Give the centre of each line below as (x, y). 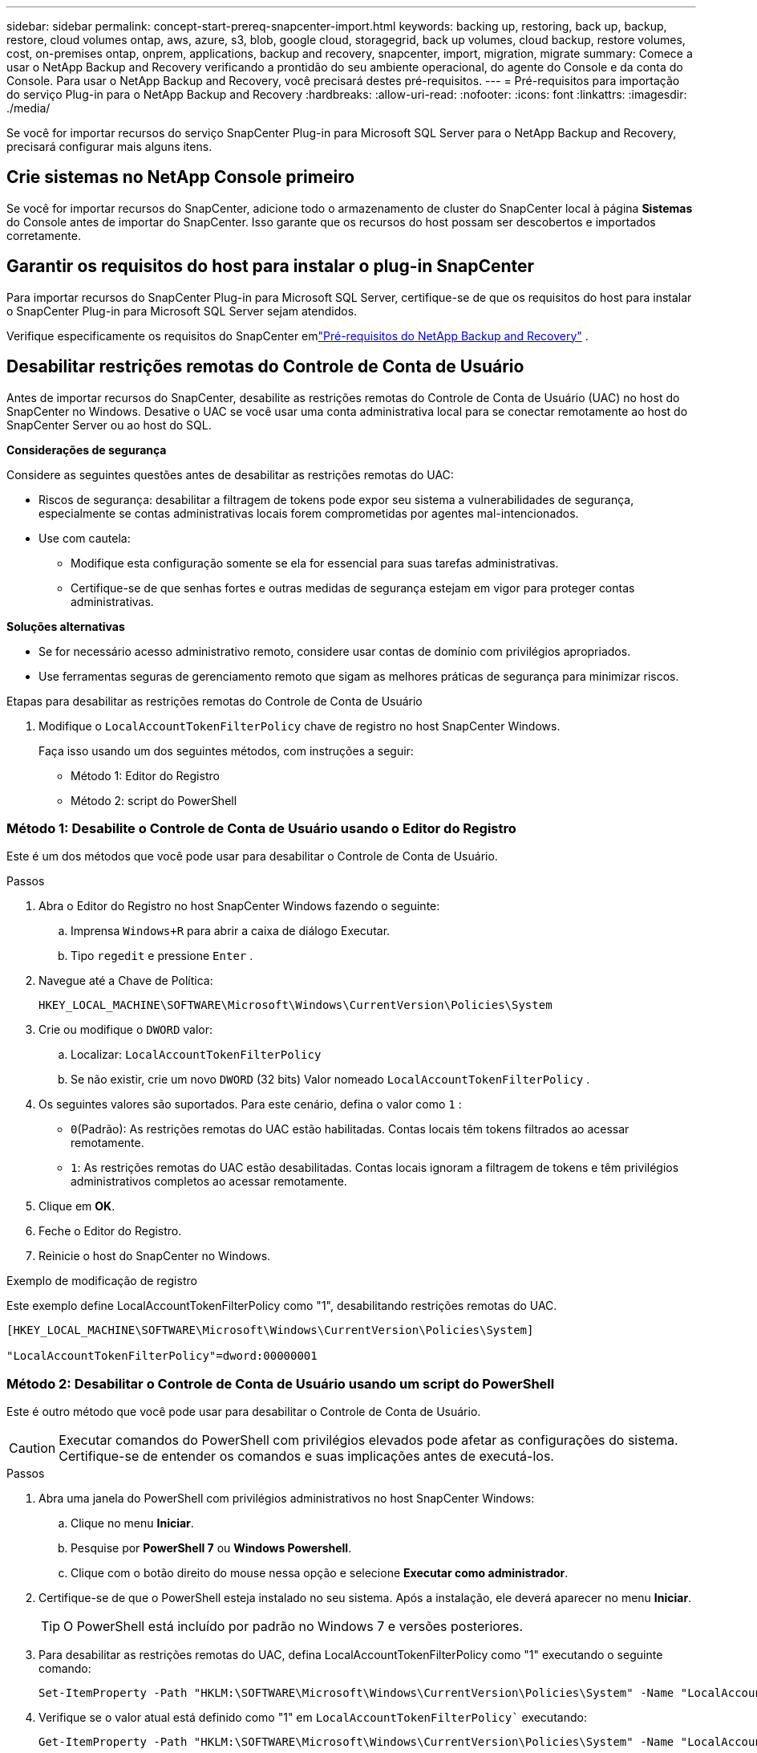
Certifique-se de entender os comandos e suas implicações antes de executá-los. (306, 1456)
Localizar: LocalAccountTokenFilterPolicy (196, 1055)
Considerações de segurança (87, 449)
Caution (32, 1448)
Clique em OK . (77, 1206)
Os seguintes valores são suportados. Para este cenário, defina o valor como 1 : (250, 1104)
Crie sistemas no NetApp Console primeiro (181, 177)
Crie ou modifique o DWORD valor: (126, 1030)
